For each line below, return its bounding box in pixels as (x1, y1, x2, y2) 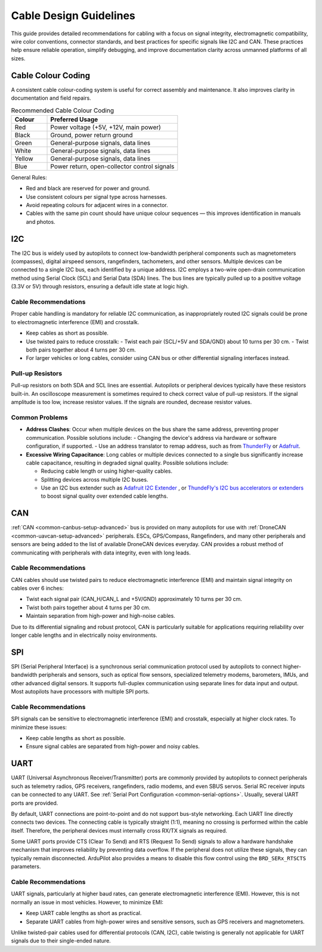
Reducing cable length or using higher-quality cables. (41, 467, 173, 475)
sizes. (11, 54, 26, 62)
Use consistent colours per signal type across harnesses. (26, 193, 167, 200)
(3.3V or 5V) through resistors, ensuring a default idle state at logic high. (11, 283, 189, 290)
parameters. (11, 863, 41, 870)
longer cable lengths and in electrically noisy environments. (11, 631, 157, 639)
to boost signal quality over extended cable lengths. (41, 492, 168, 500)
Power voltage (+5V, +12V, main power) (50, 123, 161, 131)
